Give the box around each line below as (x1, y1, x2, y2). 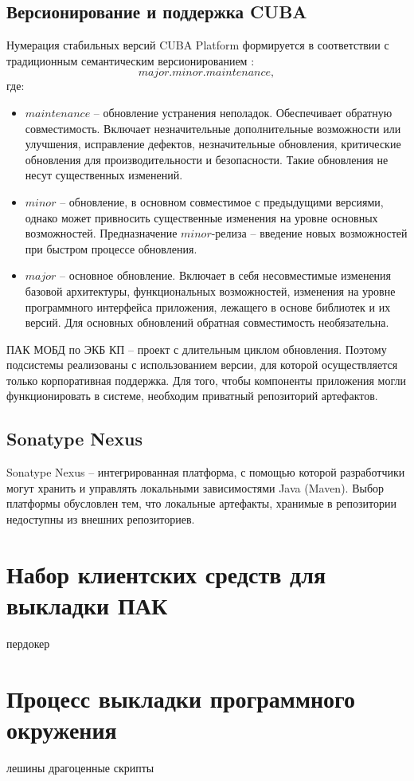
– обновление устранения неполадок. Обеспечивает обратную (93, 104, 393, 120)
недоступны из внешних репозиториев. (6, 511, 195, 528)
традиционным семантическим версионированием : (6, 52, 255, 69)
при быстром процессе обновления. (25, 240, 197, 257)
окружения (6, 712, 117, 745)
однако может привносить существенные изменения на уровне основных (25, 209, 378, 226)
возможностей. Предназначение (25, 225, 178, 241)
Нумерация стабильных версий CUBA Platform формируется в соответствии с (6, 37, 389, 53)
